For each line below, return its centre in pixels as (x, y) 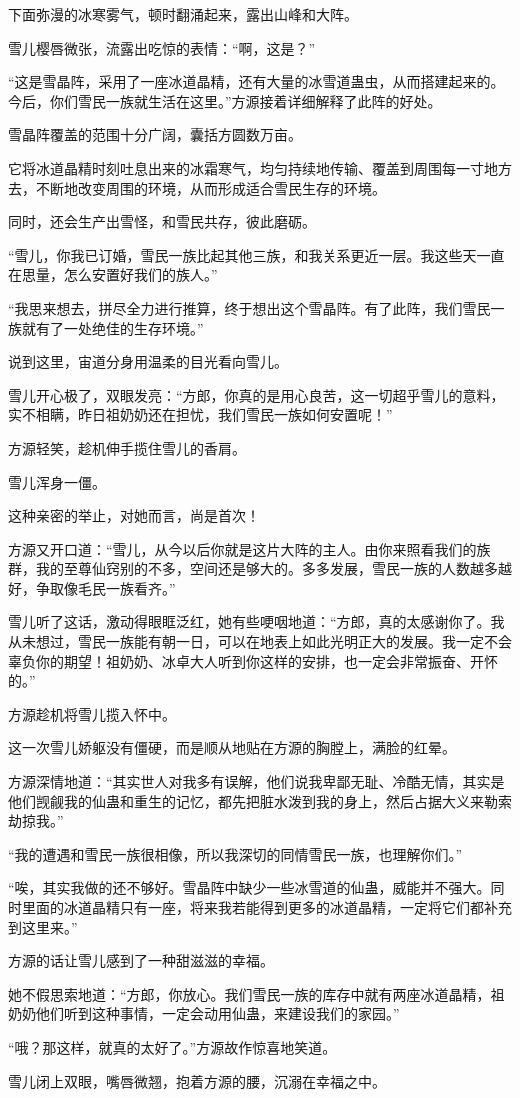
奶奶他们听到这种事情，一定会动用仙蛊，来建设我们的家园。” (204, 1013)
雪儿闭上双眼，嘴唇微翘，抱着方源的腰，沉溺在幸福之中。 (197, 1080)
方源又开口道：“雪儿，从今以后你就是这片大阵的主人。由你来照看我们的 (242, 548)
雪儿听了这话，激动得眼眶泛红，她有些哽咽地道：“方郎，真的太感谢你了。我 (256, 621)
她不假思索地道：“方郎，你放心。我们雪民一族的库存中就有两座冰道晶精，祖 (256, 993)
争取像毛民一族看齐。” (105, 587)
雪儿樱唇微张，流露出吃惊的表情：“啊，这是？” (162, 47)
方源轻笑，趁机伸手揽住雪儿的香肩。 (127, 447)
